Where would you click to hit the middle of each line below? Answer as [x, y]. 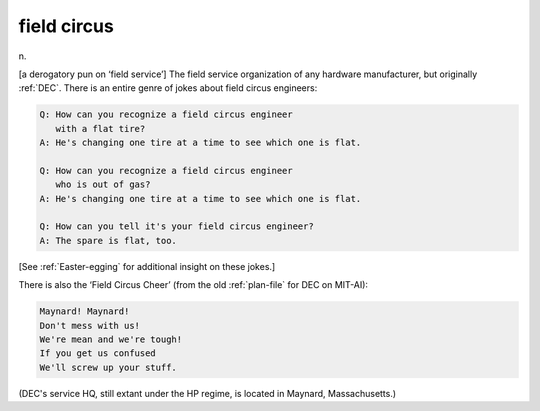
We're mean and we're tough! [111, 339]
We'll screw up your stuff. [108, 367]
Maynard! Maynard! [84, 311]
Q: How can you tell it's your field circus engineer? [176, 226]
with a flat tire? [100, 128]
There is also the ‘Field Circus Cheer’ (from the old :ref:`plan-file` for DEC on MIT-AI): [193, 285]
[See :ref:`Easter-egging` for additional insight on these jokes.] [147, 266]
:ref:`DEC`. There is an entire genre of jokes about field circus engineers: [168, 88]
